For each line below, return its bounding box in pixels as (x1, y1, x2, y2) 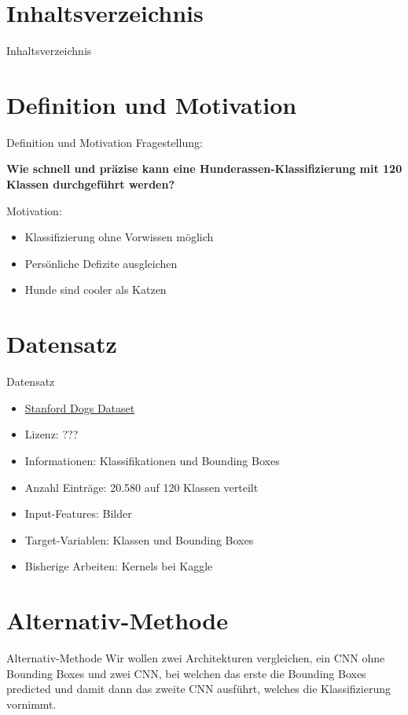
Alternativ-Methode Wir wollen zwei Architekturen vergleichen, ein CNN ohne (6, 650, 385, 665)
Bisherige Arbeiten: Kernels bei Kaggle (24, 558, 213, 574)
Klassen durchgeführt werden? (6, 176, 175, 192)
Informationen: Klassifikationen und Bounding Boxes (24, 452, 280, 468)
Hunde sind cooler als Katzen (24, 281, 167, 298)
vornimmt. (6, 695, 57, 712)
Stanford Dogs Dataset (24, 399, 135, 416)
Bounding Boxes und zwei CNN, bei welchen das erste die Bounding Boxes (6, 665, 366, 681)
